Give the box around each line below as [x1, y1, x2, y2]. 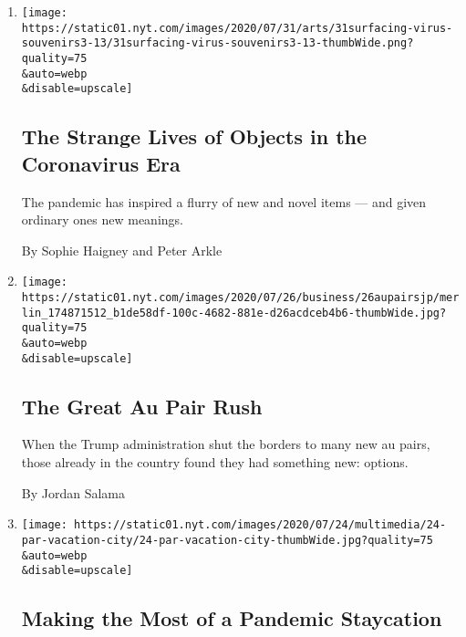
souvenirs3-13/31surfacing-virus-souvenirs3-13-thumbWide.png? [21, 37, 414, 50]
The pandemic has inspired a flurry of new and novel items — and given [21, 192, 427, 211]
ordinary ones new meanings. [21, 210, 183, 229]
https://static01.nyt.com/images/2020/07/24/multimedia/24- [74, 518, 447, 532]
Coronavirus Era [21, 149, 181, 177]
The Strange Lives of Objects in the [21, 122, 368, 151]
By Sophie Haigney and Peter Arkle [21, 240, 223, 259]
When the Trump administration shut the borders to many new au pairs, [21, 434, 430, 454]
